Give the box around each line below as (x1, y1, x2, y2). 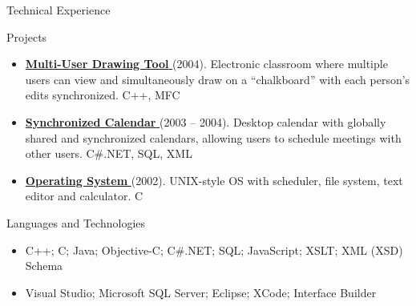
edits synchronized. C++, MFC (25, 87, 180, 103)
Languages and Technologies (6, 214, 146, 231)
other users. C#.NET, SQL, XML (25, 145, 192, 162)
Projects (6, 28, 47, 45)
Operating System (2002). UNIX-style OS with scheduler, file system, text (25, 171, 403, 188)
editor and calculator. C (25, 187, 143, 204)
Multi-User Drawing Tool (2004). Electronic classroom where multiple (25, 55, 388, 72)
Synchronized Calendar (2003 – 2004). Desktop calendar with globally (25, 113, 386, 130)
